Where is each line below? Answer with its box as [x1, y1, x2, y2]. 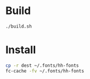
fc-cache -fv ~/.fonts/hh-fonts [5, 68, 84, 74]
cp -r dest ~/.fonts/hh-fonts [5, 63, 79, 68]
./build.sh [5, 23, 32, 29]
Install [5, 43, 36, 56]
